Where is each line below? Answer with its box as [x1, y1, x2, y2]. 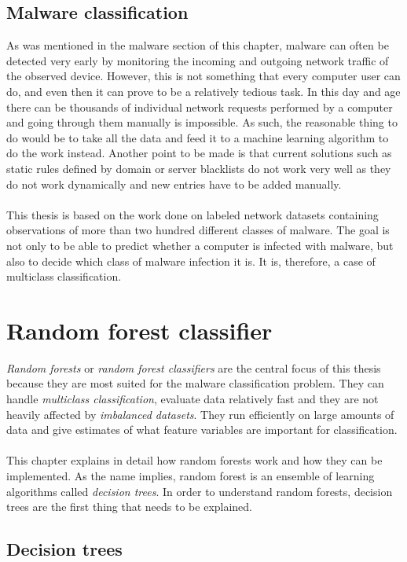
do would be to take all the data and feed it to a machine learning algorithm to [6, 129, 389, 145]
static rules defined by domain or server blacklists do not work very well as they [6, 160, 391, 176]
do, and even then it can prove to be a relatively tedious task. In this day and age [6, 83, 401, 99]
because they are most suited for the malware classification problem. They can [6, 375, 384, 391]
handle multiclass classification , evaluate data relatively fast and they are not [6, 391, 379, 407]
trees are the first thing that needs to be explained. [6, 498, 253, 515]
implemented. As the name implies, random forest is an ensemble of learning [6, 467, 375, 483]
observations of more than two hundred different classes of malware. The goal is [6, 222, 390, 238]
